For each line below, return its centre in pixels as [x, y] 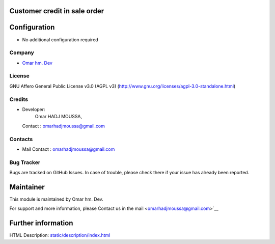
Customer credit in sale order [57, 11]
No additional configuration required [60, 39]
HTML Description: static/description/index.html [60, 235]
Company [22, 52]
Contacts [21, 139]
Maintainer [27, 187]
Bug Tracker [25, 162]
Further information [41, 223]
